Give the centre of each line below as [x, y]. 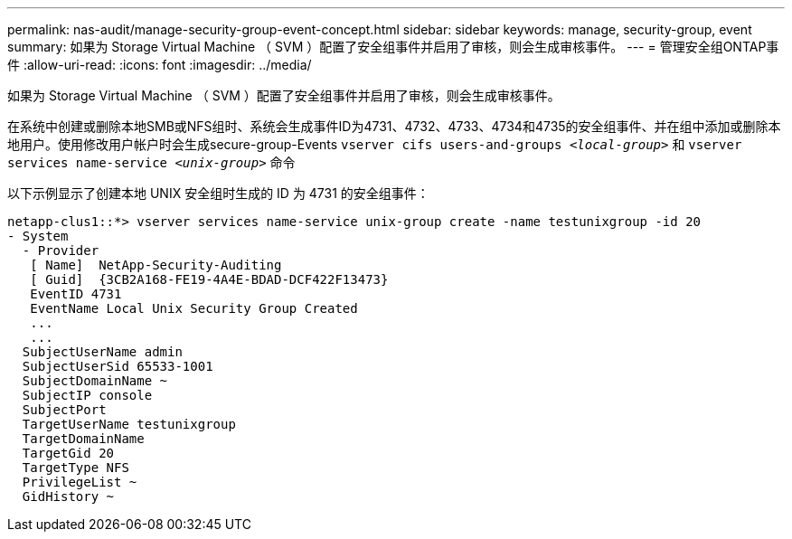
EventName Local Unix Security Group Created [194, 308]
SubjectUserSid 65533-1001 [118, 366]
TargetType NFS [75, 468]
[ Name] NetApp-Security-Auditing [156, 265]
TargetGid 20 [68, 453]
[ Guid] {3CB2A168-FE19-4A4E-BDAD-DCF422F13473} [209, 279]
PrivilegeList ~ [80, 482]
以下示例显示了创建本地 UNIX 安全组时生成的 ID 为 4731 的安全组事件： [218, 193]
